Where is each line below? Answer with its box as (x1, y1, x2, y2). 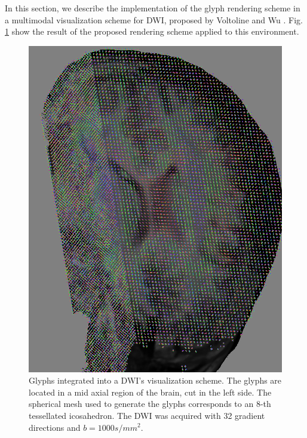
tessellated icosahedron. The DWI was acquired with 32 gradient (29, 409, 265, 421)
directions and (29, 421, 81, 433)
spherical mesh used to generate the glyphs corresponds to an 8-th (29, 397, 271, 410)
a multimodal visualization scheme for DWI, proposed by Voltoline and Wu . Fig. (5, 13, 303, 26)
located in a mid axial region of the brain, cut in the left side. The (29, 385, 272, 398)
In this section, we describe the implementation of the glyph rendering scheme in (5, 2, 300, 14)
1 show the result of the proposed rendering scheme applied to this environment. (5, 25, 299, 38)
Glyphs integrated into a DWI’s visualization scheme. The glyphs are (29, 374, 282, 387)
